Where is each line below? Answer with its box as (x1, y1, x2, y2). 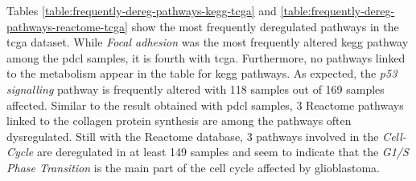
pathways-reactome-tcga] (6, 18, 128, 34)
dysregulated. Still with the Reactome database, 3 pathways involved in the (6, 127, 379, 144)
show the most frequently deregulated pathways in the (131, 18, 399, 34)
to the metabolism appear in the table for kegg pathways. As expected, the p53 (6, 65, 397, 82)
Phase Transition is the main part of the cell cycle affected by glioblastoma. (6, 159, 381, 175)
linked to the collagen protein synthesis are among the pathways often (6, 112, 352, 129)
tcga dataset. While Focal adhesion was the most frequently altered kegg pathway (6, 34, 409, 50)
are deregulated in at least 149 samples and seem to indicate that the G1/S (36, 143, 409, 160)
